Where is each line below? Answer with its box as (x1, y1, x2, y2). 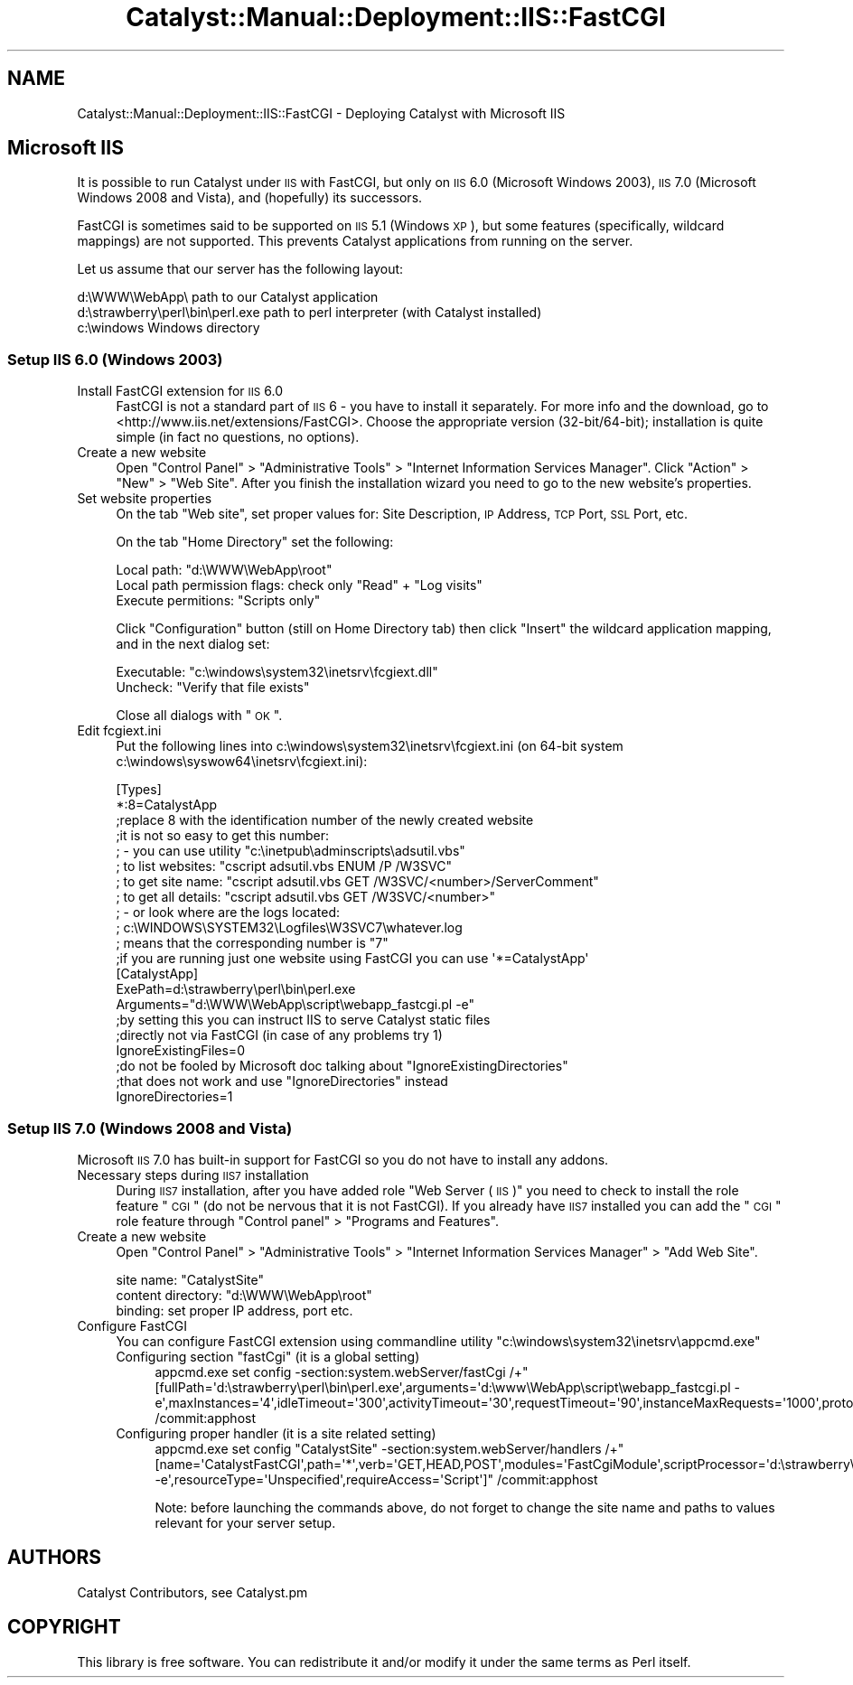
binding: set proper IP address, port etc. (116, 1302, 353, 1318)
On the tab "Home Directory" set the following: (116, 534, 394, 550)
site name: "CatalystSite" (116, 1271, 264, 1287)
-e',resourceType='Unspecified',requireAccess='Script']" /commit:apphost (155, 1471, 598, 1487)
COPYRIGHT (7, 1615, 121, 1639)
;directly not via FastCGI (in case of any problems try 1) (116, 1027, 443, 1044)
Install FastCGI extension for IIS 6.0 (77, 383, 283, 399)
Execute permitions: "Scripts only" (116, 593, 321, 609)
